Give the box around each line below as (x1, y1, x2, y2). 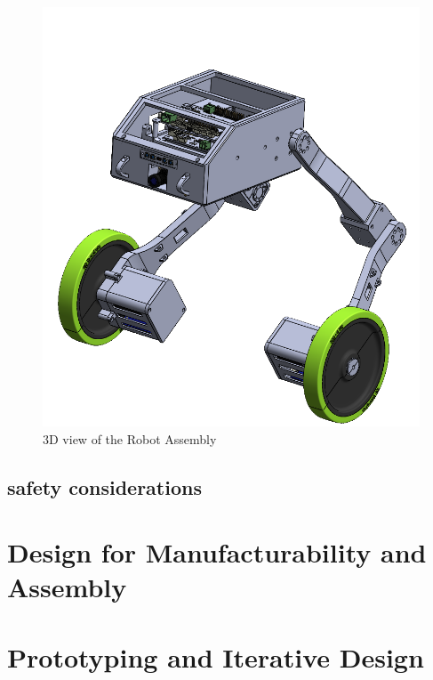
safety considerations (7, 473, 202, 500)
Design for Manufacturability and (7, 534, 427, 571)
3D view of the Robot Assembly (43, 429, 217, 448)
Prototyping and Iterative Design (7, 638, 424, 675)
